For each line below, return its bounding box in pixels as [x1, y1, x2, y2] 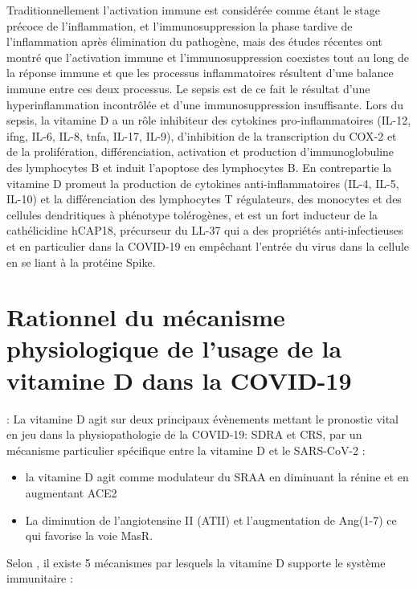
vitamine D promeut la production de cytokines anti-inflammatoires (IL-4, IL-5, [6, 174, 399, 191]
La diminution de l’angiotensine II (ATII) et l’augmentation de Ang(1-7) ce [25, 511, 397, 528]
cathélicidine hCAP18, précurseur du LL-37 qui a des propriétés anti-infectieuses [6, 222, 403, 239]
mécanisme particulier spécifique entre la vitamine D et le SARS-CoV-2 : [6, 441, 366, 458]
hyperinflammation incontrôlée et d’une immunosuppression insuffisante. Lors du [6, 96, 403, 112]
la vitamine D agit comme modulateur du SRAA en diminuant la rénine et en [25, 468, 409, 485]
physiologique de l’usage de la [6, 332, 342, 365]
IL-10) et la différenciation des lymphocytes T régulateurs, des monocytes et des [6, 190, 402, 207]
